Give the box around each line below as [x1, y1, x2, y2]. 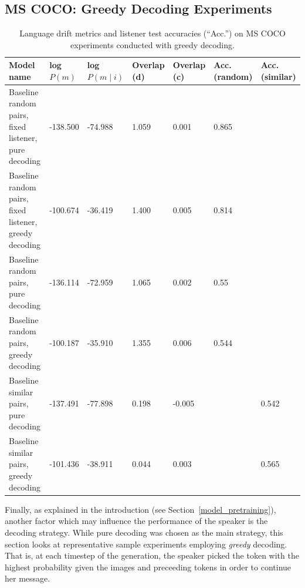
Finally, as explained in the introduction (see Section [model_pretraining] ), [5, 503, 276, 515]
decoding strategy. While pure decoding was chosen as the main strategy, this [5, 526, 283, 538]
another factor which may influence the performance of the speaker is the [5, 515, 268, 527]
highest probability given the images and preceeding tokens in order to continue [5, 560, 292, 573]
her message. [5, 572, 50, 584]
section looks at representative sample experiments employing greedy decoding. [5, 537, 287, 550]
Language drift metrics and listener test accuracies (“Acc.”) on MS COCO [19, 27, 286, 39]
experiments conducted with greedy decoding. [70, 38, 235, 51]
